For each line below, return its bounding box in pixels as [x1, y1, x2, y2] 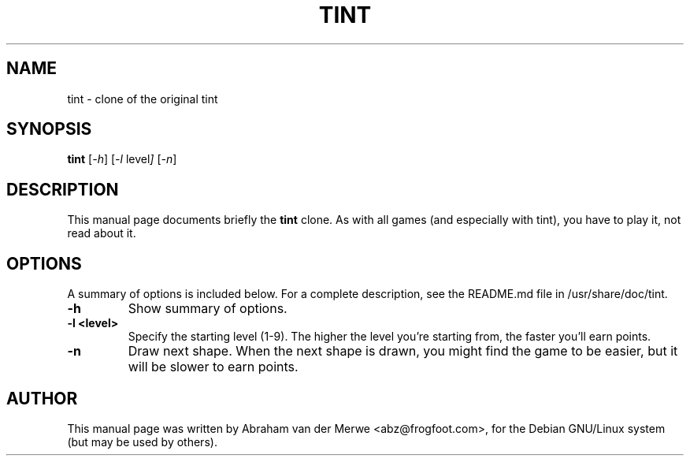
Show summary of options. [128, 300, 287, 317]
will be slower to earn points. [128, 359, 299, 375]
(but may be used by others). [67, 434, 217, 449]
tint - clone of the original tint [67, 91, 218, 106]
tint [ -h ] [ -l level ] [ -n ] [67, 152, 177, 166]
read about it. [67, 226, 136, 240]
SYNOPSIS [6, 119, 92, 140]
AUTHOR [6, 388, 78, 408]
